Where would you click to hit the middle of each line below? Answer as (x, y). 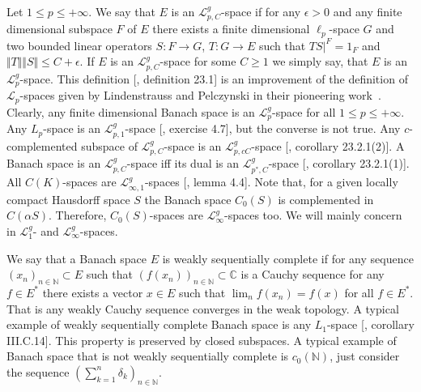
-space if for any (261, 11)
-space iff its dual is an (183, 163)
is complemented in (326, 199)
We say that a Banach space (77, 258)
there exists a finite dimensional (231, 29)
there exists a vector (93, 292)
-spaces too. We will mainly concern (313, 215)
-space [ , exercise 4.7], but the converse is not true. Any (263, 128)
